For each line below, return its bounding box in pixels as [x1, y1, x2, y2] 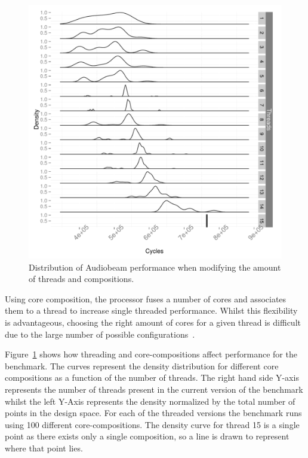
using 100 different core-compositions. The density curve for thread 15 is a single [5, 418, 300, 430]
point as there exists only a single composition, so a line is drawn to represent [5, 430, 289, 442]
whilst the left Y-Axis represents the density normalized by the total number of [5, 395, 295, 407]
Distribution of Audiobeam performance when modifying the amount [29, 260, 281, 273]
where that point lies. [5, 441, 83, 454]
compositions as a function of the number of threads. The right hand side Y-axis [5, 371, 299, 384]
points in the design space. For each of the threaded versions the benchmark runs [5, 407, 302, 419]
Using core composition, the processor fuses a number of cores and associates [5, 292, 287, 305]
